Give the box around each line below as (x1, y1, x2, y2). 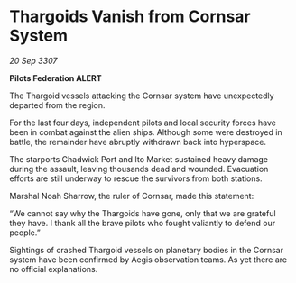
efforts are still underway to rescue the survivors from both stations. (9, 173, 264, 184)
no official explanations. (9, 263, 98, 274)
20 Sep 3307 (9, 55, 58, 66)
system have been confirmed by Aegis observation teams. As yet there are (9, 254, 288, 265)
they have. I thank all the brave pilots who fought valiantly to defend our (9, 217, 276, 228)
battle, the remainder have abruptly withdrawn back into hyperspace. (9, 136, 266, 147)
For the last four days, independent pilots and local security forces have (9, 117, 277, 128)
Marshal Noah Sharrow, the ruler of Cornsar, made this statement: (9, 190, 254, 201)
